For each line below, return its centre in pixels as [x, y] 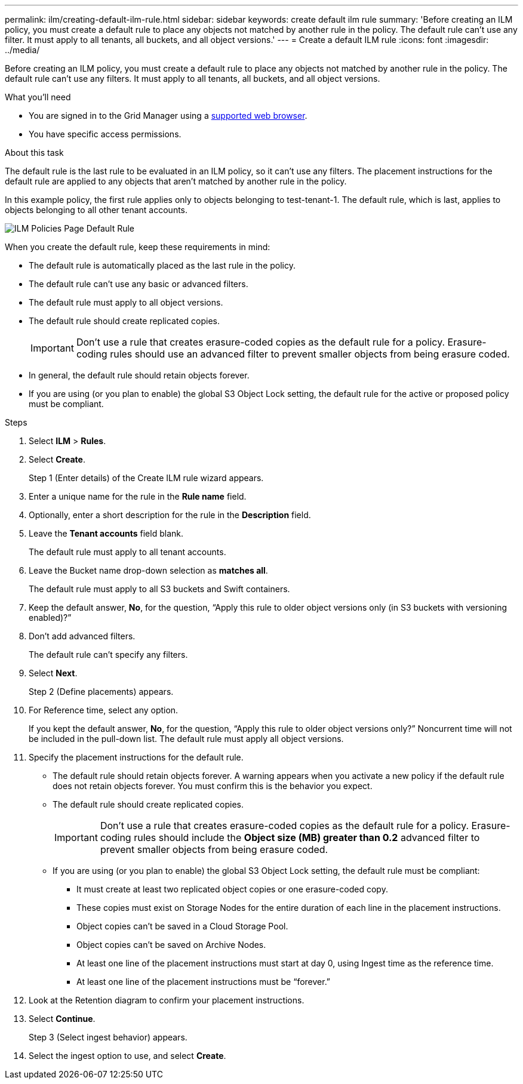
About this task [34, 153]
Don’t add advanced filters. [82, 636]
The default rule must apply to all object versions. [126, 302]
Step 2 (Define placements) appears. [101, 692]
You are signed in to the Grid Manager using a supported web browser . [168, 116]
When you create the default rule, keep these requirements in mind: [138, 247]
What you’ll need [38, 97]
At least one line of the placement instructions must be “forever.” [204, 982]
